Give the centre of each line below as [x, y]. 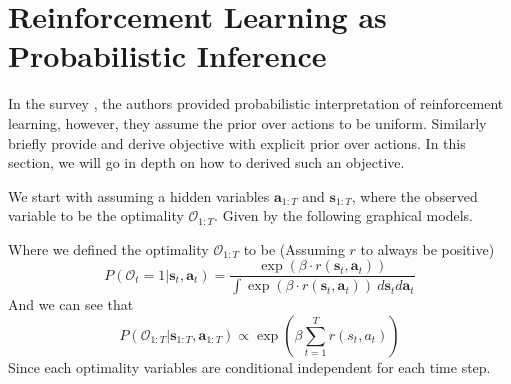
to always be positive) [427, 248]
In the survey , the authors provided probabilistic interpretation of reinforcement [256, 103]
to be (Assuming [294, 248]
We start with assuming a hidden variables [139, 195]
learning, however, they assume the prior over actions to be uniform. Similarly [247, 122]
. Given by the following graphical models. [343, 215]
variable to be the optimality [96, 215]
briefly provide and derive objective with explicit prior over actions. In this [237, 142]
